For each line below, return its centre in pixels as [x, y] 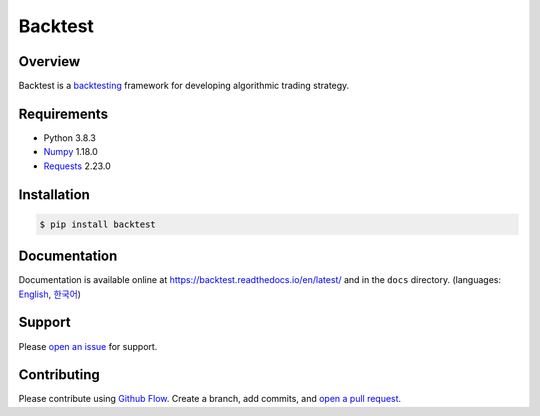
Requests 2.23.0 [77, 166]
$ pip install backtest [98, 224]
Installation [54, 194]
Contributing [59, 375]
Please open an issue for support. [88, 346]
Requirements [63, 113]
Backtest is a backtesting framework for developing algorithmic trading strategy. [184, 86]
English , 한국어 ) [50, 294]
